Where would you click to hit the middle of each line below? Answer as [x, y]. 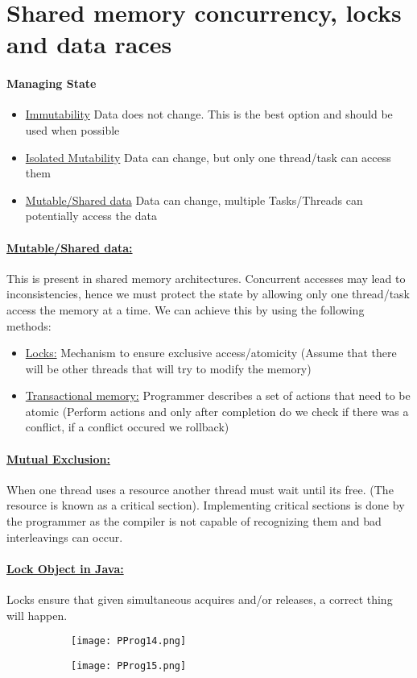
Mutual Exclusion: [59, 458]
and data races [89, 44]
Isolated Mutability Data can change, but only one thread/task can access [208, 157]
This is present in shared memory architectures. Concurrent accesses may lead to [206, 278]
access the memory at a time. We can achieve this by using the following [186, 309]
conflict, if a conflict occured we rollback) [127, 427]
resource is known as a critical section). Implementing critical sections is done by [206, 505]
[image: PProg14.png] [129, 641]
